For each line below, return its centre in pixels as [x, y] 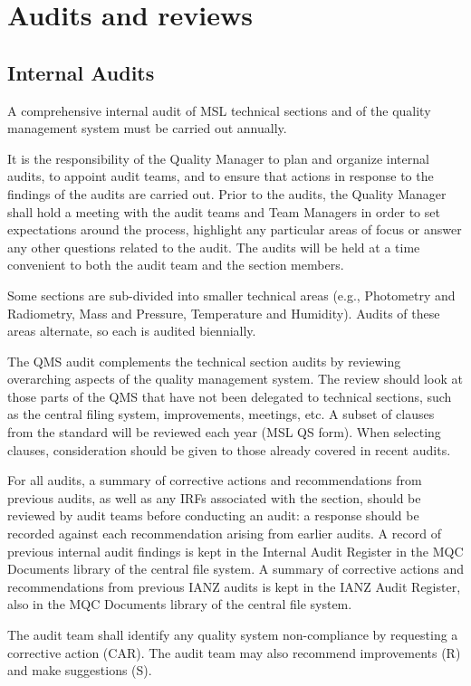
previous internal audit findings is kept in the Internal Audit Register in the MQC [235, 551]
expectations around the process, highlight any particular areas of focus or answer [235, 229]
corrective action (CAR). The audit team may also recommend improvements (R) [234, 652]
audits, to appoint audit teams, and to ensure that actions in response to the [221, 176]
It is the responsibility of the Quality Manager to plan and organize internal [218, 158]
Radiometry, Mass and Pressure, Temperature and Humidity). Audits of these [224, 313]
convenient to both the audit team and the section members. [176, 265]
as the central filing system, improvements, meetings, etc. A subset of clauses [221, 414]
